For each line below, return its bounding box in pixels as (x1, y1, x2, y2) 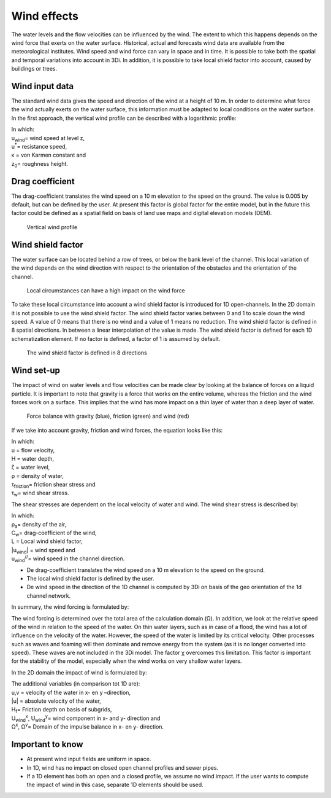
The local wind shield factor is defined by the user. (26, 574, 154, 582)
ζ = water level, (11, 464, 50, 471)
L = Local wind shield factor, (11, 538, 83, 545)
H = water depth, (11, 455, 55, 462)
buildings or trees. (11, 65, 58, 72)
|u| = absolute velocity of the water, (11, 697, 101, 705)
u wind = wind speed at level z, (11, 134, 85, 143)
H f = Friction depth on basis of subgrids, (11, 706, 112, 715)
